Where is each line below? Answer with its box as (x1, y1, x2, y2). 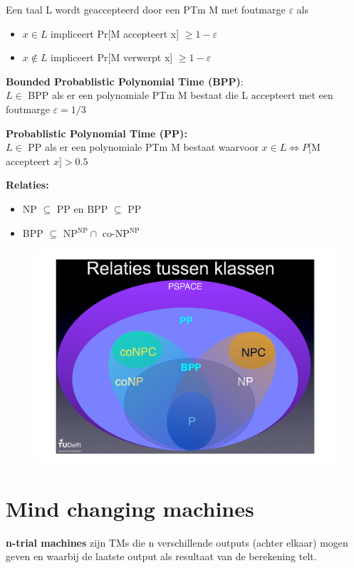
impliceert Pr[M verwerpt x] (51, 50, 173, 65)
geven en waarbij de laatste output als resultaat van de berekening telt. (6, 549, 317, 564)
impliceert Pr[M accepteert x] (51, 26, 179, 41)
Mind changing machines (6, 493, 254, 522)
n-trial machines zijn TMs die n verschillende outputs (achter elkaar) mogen (6, 535, 348, 549)
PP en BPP (56, 201, 108, 216)
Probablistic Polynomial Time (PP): (6, 125, 187, 140)
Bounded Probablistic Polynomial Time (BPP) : (6, 73, 244, 88)
